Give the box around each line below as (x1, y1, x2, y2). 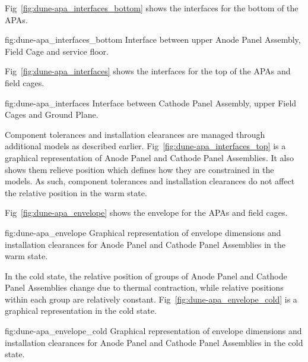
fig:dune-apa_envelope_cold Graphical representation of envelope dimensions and (5, 325, 302, 337)
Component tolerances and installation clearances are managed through (5, 128, 265, 140)
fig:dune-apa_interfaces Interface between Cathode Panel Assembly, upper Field (5, 96, 297, 109)
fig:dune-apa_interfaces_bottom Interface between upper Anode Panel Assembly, (5, 33, 301, 46)
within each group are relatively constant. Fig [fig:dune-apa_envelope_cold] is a (5, 292, 297, 305)
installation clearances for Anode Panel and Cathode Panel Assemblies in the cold (5, 336, 303, 348)
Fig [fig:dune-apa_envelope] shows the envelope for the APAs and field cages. (5, 206, 288, 219)
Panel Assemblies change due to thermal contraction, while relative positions (5, 281, 284, 294)
